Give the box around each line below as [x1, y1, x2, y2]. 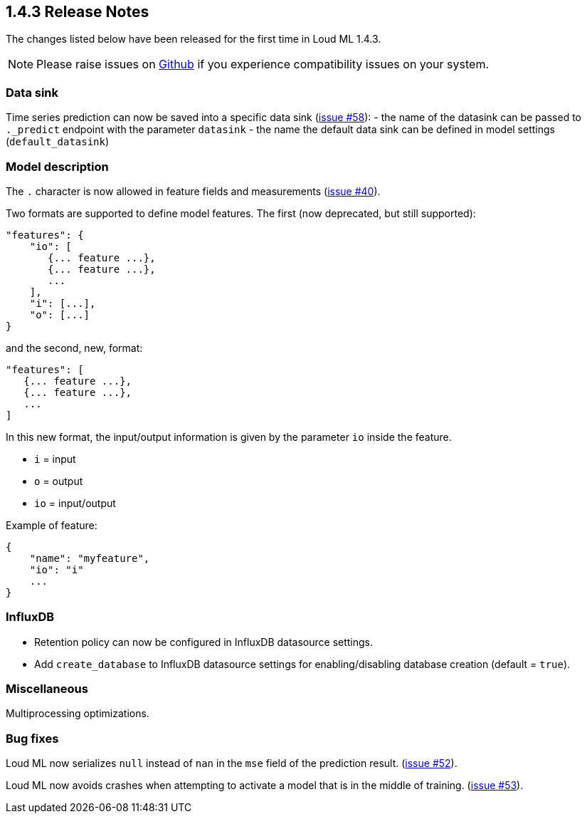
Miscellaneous [6, 682, 88, 697]
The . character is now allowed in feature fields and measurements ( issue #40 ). [6, 184, 381, 197]
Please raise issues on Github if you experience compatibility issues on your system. [36, 57, 490, 72]
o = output [34, 474, 83, 487]
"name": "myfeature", [29, 552, 150, 564]
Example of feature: [6, 518, 97, 531]
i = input [34, 452, 76, 465]
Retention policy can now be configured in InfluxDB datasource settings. [34, 635, 374, 648]
